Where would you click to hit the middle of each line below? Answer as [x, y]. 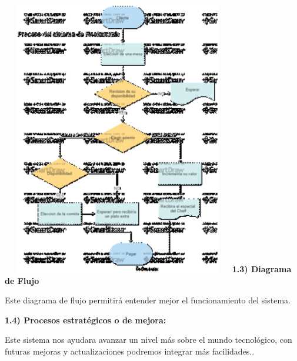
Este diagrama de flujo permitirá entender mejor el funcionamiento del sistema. [148, 300]
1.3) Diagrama [262, 269]
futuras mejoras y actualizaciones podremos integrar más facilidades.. [130, 351]
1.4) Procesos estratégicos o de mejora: [86, 320]
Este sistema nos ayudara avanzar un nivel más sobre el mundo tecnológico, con [148, 340]
